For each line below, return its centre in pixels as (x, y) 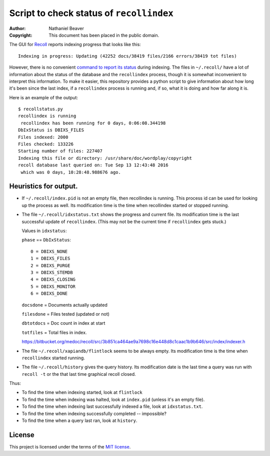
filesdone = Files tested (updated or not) (66, 314)
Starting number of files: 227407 (60, 151)
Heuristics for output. (43, 186)
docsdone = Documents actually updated (64, 305)
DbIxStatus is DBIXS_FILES (51, 130)
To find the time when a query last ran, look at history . (79, 420)
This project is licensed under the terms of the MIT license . (70, 446)
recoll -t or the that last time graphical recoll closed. (79, 374)
